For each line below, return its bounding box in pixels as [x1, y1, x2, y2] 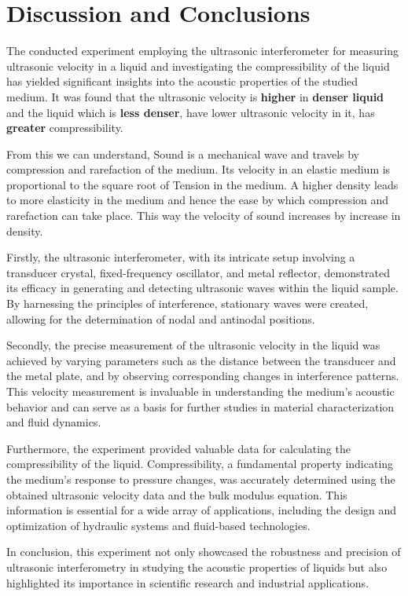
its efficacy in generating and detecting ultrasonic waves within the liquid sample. [6, 280, 399, 296]
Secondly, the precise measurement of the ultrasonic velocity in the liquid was [6, 337, 380, 353]
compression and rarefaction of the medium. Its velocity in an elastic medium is [6, 161, 391, 177]
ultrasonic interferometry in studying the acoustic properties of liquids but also [6, 558, 388, 575]
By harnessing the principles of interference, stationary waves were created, [6, 295, 369, 312]
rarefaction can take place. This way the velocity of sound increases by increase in [6, 207, 401, 224]
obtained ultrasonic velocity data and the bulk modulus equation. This [6, 486, 347, 503]
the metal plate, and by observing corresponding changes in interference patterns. [6, 367, 399, 384]
